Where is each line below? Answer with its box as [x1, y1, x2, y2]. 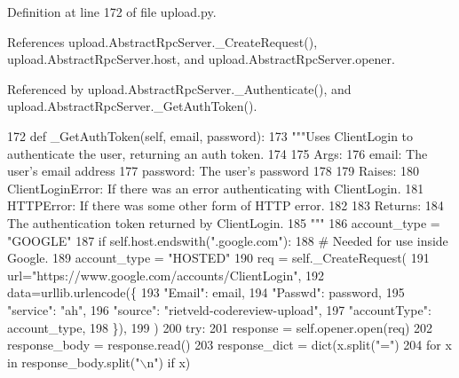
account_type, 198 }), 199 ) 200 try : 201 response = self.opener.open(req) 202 [7, 318, 433, 336]
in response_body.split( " [7, 352, 140, 371]
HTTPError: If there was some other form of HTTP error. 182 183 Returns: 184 [7, 196, 444, 215]
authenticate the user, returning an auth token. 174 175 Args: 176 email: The [7, 144, 428, 162]
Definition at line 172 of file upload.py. [7, 3, 217, 20]
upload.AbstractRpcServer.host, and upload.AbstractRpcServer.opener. [7, 50, 395, 68]
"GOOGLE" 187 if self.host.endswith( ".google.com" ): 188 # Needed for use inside [7, 231, 448, 249]
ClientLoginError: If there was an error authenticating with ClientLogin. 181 [7, 178, 424, 197]
